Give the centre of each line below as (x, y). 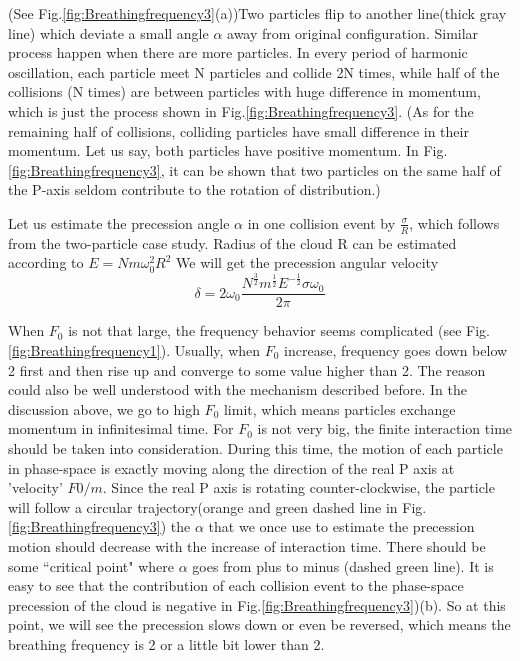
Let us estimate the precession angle (119, 222)
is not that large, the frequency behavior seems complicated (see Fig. (279, 330)
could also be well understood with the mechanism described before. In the (237, 389)
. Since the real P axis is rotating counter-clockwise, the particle (298, 487)
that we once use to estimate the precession (341, 526)
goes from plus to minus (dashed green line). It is (343, 565)
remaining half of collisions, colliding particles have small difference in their (238, 130)
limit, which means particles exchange (339, 408)
